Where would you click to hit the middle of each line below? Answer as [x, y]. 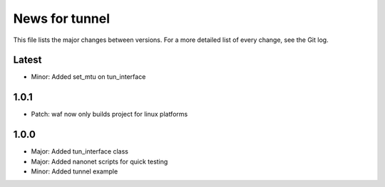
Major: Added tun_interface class [79, 151]
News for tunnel [62, 18]
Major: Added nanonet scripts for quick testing [99, 161]
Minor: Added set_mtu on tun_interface [88, 77]
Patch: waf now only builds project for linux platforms [109, 114]
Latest [27, 60]
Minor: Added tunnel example [75, 171]
